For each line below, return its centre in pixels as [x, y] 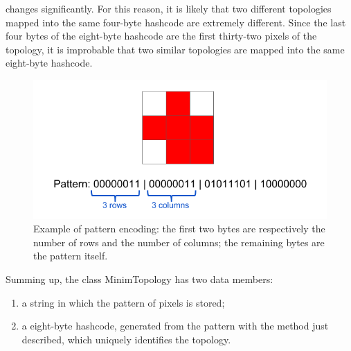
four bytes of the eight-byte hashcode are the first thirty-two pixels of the [161, 36]
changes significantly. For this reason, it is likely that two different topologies [169, 8]
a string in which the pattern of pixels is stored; [123, 302]
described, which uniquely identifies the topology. [126, 339]
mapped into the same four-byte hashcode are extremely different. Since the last [176, 22]
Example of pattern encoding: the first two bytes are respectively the [179, 229]
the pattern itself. [71, 256]
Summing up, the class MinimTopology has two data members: [139, 279]
